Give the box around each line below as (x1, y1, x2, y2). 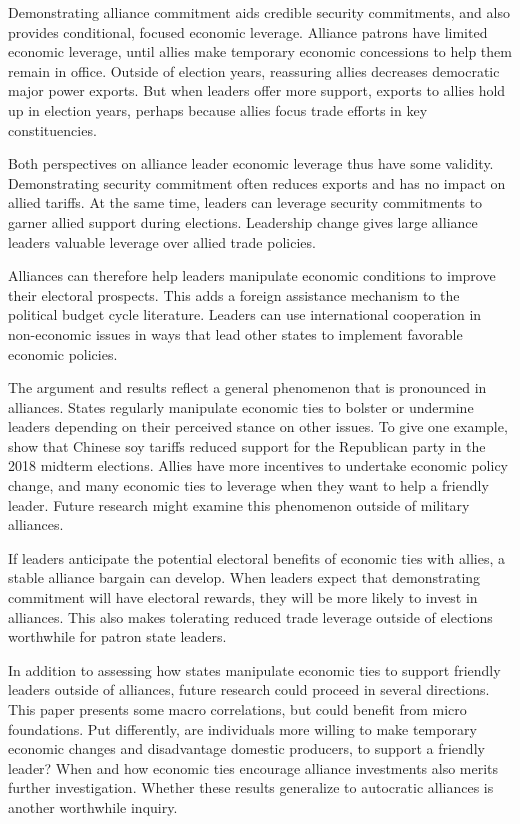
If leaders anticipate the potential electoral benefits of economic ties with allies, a (8, 547, 505, 568)
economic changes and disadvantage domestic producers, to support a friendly (8, 738, 485, 759)
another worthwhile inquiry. (8, 796, 178, 817)
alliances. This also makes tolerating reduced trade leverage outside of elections (8, 606, 493, 627)
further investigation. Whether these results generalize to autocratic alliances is (8, 777, 494, 798)
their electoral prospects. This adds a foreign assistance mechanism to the (8, 284, 460, 305)
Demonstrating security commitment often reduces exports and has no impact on (8, 172, 506, 193)
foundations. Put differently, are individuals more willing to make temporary (8, 718, 477, 739)
